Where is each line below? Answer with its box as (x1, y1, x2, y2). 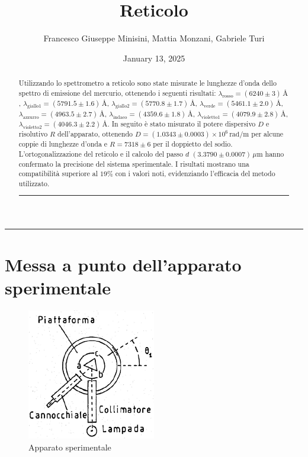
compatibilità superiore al (18, 168, 98, 179)
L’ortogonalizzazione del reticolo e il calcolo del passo (18, 148, 183, 158)
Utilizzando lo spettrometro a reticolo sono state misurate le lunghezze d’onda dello (18, 78, 277, 88)
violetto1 (201, 114, 220, 120)
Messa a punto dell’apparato (5, 252, 242, 276)
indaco (113, 114, 127, 120)
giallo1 (27, 103, 41, 109)
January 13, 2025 (123, 51, 185, 64)
